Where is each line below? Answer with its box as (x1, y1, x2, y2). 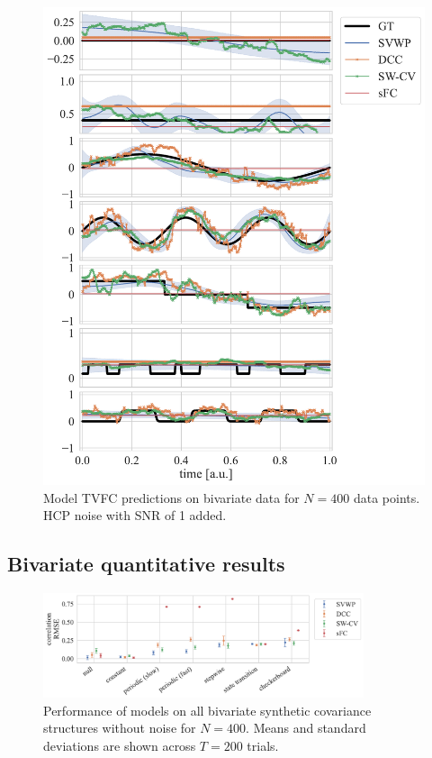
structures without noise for (43, 718, 196, 737)
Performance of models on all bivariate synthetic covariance (43, 700, 372, 719)
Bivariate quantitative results (7, 550, 285, 578)
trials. (247, 736, 279, 755)
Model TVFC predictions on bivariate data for (43, 488, 300, 507)
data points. (353, 488, 420, 507)
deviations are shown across (43, 736, 196, 755)
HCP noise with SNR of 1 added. (43, 506, 227, 525)
